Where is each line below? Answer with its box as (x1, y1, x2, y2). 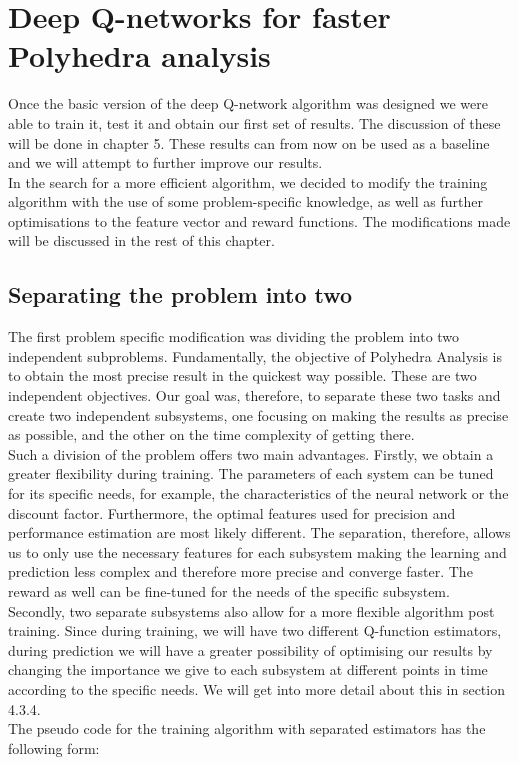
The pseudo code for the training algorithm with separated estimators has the (8, 718, 486, 739)
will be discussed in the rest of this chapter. (8, 230, 275, 251)
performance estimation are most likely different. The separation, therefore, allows (8, 522, 511, 543)
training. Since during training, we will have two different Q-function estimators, (8, 620, 502, 641)
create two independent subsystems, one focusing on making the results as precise (8, 404, 509, 425)
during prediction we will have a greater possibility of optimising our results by (8, 639, 493, 660)
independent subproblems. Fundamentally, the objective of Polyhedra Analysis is (8, 345, 503, 366)
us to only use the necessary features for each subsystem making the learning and (8, 541, 507, 562)
